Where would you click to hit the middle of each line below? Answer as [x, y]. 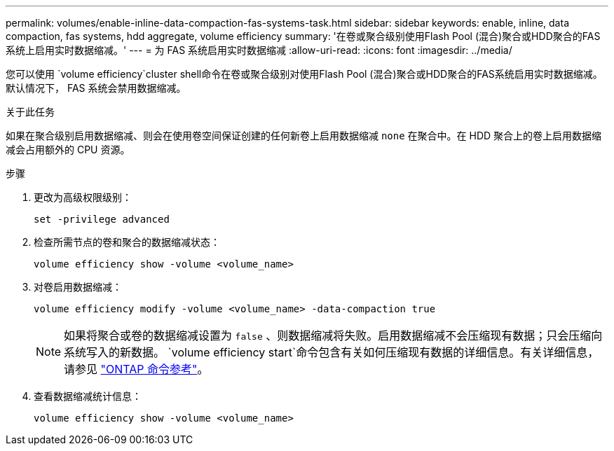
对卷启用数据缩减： [78, 287]
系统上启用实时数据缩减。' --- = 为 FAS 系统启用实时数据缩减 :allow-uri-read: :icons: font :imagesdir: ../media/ [259, 50]
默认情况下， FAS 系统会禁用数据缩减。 [96, 88]
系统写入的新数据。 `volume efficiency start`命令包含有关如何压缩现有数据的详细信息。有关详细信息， [332, 352]
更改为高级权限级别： [83, 197]
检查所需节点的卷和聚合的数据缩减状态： [127, 242]
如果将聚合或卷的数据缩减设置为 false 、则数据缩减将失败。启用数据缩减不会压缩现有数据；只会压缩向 [333, 335]
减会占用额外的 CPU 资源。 [68, 150]
